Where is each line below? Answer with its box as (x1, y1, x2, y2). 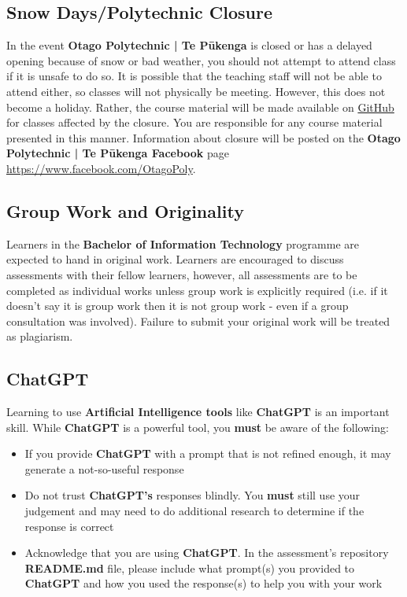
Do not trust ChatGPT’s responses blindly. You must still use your (24, 487, 361, 503)
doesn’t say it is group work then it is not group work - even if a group (6, 297, 349, 314)
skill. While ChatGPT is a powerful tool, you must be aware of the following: (6, 418, 389, 435)
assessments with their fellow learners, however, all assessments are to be (6, 266, 357, 282)
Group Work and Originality (6, 198, 244, 223)
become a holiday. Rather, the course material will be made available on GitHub (6, 98, 394, 115)
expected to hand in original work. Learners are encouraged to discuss (6, 251, 344, 267)
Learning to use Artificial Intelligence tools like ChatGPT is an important (6, 404, 390, 420)
